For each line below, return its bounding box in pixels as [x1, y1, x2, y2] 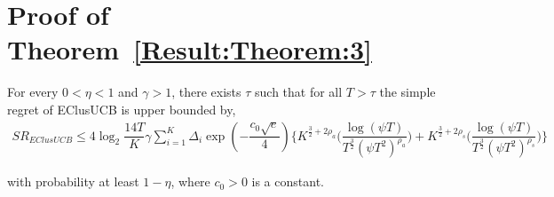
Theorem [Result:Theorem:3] [7, 31, 372, 67]
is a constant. [251, 172, 324, 191]
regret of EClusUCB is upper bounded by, [7, 99, 236, 118]
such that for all [255, 83, 343, 101]
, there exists [171, 83, 241, 101]
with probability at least [7, 172, 139, 191]
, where [170, 172, 210, 191]
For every [7, 83, 59, 101]
